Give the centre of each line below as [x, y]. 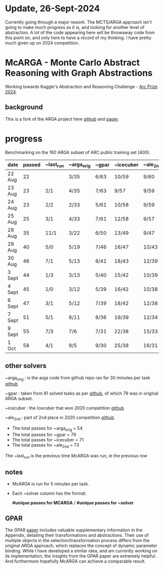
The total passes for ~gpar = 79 [44, 435]
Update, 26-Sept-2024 [52, 9]
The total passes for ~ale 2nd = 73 [46, 446]
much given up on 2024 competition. [42, 43]
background [24, 107]
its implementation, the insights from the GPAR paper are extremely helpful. [81, 556]
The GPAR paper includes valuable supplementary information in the [74, 530]
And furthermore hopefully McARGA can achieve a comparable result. [75, 561]
